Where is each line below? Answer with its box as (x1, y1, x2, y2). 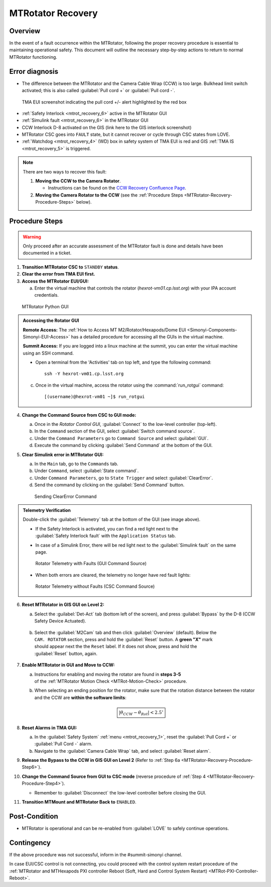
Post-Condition (9, 812, 58, 821)
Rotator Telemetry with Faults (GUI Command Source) (35, 561, 147, 567)
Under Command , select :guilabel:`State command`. (34, 468, 139, 474)
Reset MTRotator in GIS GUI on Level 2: (22, 601, 105, 608)
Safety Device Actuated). (34, 618, 86, 624)
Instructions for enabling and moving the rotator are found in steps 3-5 (34, 671, 181, 677)
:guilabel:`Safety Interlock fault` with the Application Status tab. (35, 533, 176, 539)
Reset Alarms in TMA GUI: (22, 725, 77, 731)
